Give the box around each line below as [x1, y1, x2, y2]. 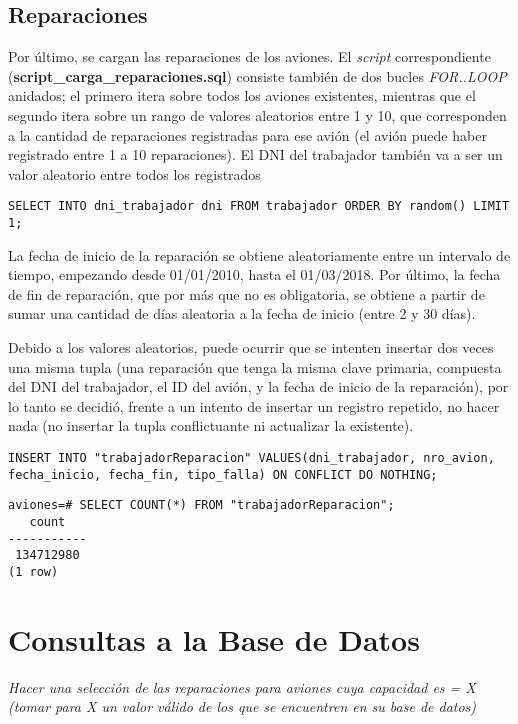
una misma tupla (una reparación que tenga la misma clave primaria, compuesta [8, 356, 502, 377]
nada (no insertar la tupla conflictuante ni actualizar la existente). [8, 415, 414, 436]
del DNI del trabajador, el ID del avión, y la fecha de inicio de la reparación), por [8, 376, 509, 397]
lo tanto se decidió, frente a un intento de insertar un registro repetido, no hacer [8, 395, 500, 416]
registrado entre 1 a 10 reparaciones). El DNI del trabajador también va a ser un [8, 144, 503, 165]
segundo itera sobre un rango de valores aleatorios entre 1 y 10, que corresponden [8, 104, 507, 125]
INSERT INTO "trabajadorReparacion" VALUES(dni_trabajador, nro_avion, [8, 451, 495, 466]
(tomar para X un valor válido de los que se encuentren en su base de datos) [8, 696, 477, 717]
